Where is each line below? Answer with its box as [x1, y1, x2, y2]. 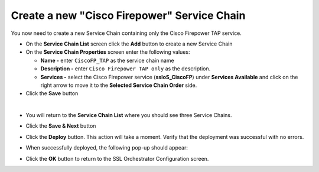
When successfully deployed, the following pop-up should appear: [25, 144, 188, 151]
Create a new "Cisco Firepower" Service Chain [11, 9, 246, 22]
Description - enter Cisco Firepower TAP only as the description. [40, 65, 211, 72]
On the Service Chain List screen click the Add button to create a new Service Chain [25, 40, 233, 47]
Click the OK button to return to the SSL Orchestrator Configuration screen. [25, 155, 209, 162]
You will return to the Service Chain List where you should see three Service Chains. [25, 112, 232, 119]
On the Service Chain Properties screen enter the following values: [25, 48, 190, 56]
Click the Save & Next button [25, 122, 96, 129]
